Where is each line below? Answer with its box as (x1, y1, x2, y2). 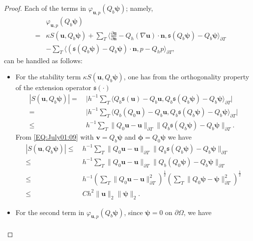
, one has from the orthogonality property (123, 72, 250, 82)
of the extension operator (15, 82, 91, 93)
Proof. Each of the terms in (4, 3, 86, 13)
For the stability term (15, 72, 81, 82)
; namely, (126, 3, 153, 13)
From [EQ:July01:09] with (15, 131, 94, 142)
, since (124, 207, 143, 217)
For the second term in (15, 207, 84, 217)
